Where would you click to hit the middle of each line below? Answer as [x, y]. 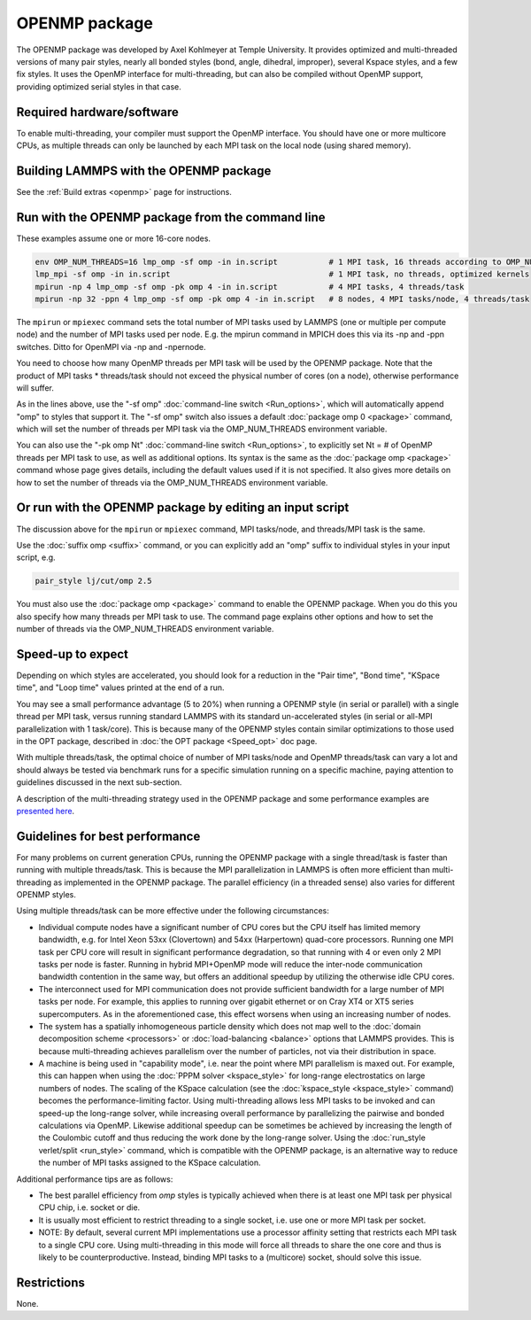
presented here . [46, 811]
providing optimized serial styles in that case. [99, 86]
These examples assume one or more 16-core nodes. [114, 238]
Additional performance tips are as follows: [95, 1179]
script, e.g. [36, 557]
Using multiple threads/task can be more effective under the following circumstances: [173, 911]
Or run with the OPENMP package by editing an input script [183, 508]
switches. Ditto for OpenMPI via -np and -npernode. [111, 346]
